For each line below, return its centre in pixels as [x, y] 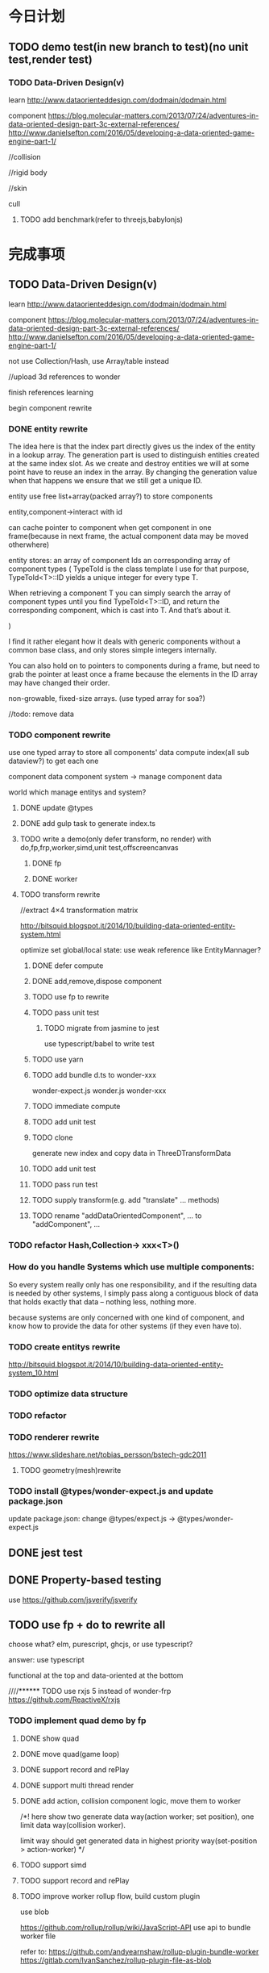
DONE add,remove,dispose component [97, 982]
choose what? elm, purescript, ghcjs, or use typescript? [101, 1644]
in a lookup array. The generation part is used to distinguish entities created [134, 455]
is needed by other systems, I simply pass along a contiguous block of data [134, 1293]
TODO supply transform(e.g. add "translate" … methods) [126, 1200]
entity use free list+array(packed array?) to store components [111, 496]
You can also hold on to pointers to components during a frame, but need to [134, 665]
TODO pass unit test [65, 1012]
